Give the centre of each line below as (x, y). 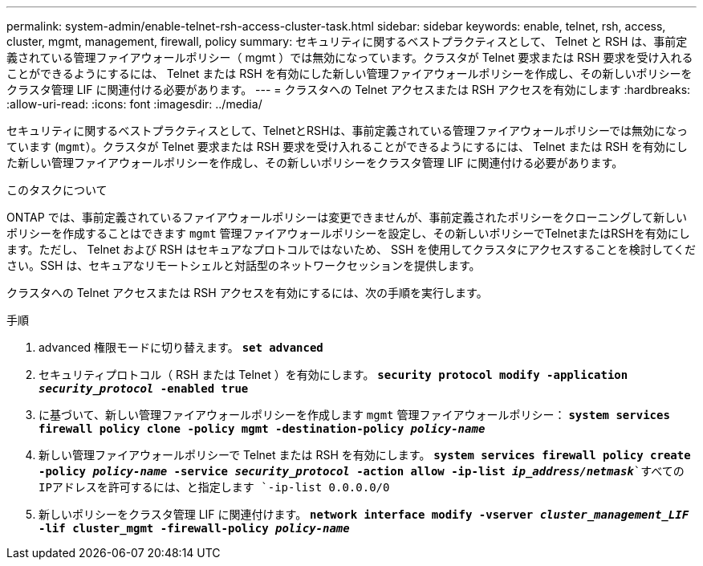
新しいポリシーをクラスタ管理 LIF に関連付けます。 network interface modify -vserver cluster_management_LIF (364, 514)
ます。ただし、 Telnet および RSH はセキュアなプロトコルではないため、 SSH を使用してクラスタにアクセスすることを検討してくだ (351, 249)
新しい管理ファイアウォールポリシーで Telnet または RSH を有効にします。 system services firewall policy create (365, 455)
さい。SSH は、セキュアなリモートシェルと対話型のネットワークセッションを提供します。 (244, 265)
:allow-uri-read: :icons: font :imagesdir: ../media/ (134, 104)
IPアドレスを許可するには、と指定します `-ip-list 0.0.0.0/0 (214, 487)
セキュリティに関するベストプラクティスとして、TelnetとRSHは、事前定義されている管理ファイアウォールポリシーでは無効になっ (347, 130)
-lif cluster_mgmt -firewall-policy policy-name (194, 528)
